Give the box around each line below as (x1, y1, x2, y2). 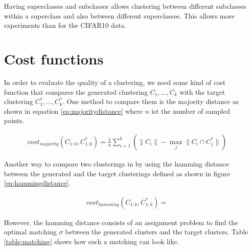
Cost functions (4, 48, 104, 68)
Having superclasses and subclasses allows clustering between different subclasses (4, 1, 247, 11)
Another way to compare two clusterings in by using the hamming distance (4, 158, 229, 168)
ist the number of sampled (151, 105, 230, 116)
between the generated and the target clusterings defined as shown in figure (4, 168, 230, 178)
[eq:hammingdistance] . (4, 178, 70, 188)
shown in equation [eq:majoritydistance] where (4, 105, 143, 116)
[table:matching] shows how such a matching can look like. (4, 236, 179, 246)
